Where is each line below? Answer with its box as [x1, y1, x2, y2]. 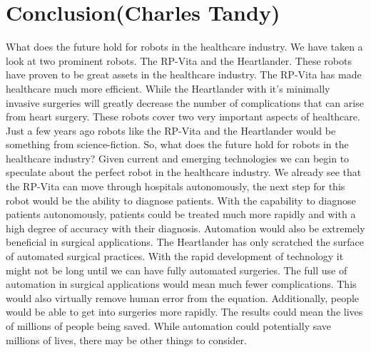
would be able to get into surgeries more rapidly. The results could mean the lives [6, 304, 363, 319]
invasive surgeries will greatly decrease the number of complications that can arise [6, 95, 364, 110]
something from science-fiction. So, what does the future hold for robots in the [6, 137, 349, 152]
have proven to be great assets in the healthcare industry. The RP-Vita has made [6, 67, 362, 82]
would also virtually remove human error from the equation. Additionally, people [6, 290, 360, 305]
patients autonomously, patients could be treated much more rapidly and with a [6, 207, 356, 222]
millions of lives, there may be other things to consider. [6, 332, 247, 347]
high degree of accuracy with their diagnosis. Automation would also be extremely [6, 220, 365, 235]
